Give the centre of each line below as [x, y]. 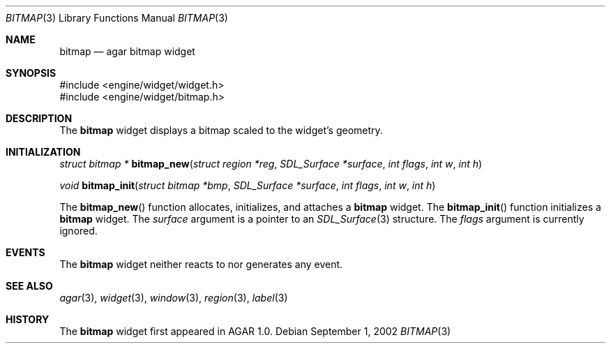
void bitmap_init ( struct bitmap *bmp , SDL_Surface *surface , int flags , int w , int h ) [248, 185]
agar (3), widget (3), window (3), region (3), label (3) [174, 298]
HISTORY [28, 319]
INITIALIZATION [43, 152]
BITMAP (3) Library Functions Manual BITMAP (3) [117, 18]
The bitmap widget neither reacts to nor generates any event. [201, 264]
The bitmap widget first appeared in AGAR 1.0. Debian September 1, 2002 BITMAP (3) [255, 331]
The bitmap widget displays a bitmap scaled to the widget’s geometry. [221, 130]
